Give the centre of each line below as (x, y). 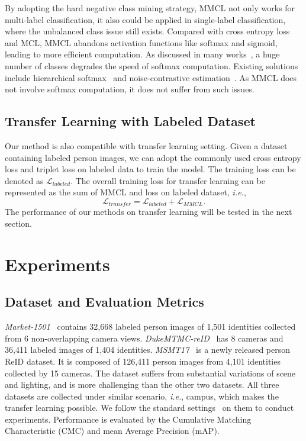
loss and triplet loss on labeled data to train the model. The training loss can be (150, 169)
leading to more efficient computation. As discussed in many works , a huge (142, 54)
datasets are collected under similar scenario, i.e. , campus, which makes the (142, 396)
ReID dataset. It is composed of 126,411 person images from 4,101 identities (143, 361)
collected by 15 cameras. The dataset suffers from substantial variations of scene (150, 373)
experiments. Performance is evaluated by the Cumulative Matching (128, 419)
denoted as (24, 180)
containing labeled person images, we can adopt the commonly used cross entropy (153, 157)
